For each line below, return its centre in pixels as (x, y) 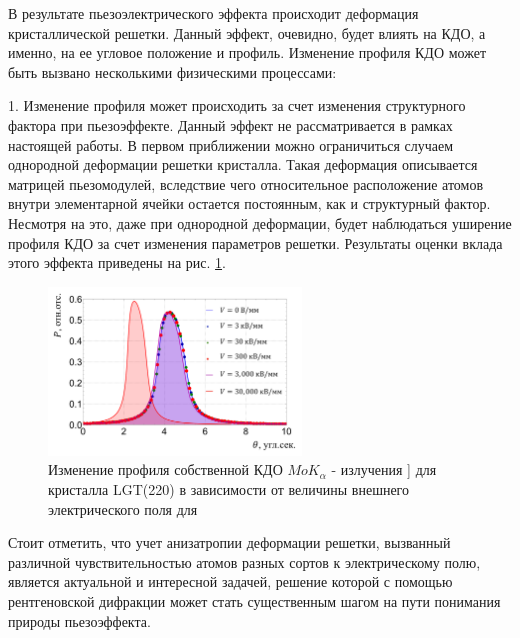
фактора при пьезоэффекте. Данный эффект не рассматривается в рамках (230, 124)
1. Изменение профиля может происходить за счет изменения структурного (237, 105)
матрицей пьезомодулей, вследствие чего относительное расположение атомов (246, 183)
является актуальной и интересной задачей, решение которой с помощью (230, 581)
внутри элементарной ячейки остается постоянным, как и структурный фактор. (249, 203)
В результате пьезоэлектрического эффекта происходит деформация (213, 13)
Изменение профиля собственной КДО (165, 469)
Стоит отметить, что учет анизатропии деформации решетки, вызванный (229, 542)
